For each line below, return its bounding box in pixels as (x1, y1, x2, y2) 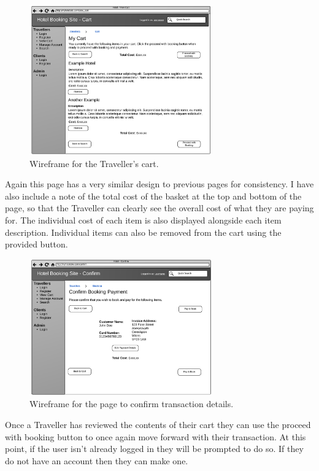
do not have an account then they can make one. (5, 454, 188, 467)
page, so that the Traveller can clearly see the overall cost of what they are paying (5, 201, 314, 214)
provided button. (5, 238, 68, 251)
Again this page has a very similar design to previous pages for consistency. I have (5, 177, 314, 190)
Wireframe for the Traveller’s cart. (29, 157, 159, 169)
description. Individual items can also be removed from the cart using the (5, 225, 282, 238)
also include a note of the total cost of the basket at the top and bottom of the (5, 189, 302, 202)
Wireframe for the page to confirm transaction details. (29, 397, 234, 410)
